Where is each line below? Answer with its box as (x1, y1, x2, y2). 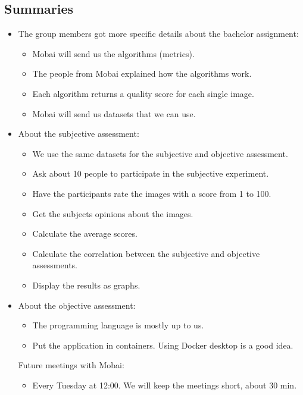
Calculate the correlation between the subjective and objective (32, 247, 260, 259)
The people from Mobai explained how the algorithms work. (32, 67, 252, 80)
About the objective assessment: (18, 299, 136, 311)
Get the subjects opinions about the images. (32, 207, 193, 220)
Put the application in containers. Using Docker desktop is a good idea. (32, 338, 293, 351)
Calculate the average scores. (32, 227, 138, 240)
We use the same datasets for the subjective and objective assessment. (32, 147, 288, 159)
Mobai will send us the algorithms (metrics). (32, 47, 195, 59)
